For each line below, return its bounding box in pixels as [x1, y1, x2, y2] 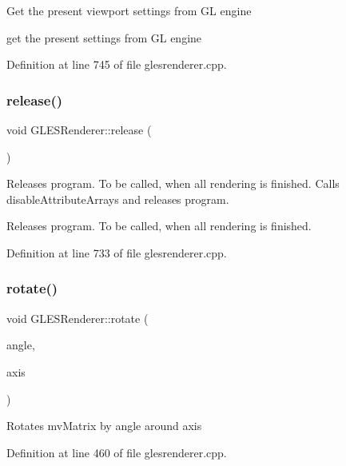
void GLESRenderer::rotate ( [6, 309, 149, 326]
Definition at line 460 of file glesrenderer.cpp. [6, 444, 227, 460]
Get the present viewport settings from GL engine [6, 2, 252, 18]
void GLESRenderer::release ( [6, 121, 152, 137]
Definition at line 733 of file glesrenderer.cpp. [6, 244, 227, 261]
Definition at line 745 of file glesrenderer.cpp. [6, 56, 227, 73]
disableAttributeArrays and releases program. [6, 190, 229, 207]
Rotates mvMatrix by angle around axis [6, 417, 202, 434]
